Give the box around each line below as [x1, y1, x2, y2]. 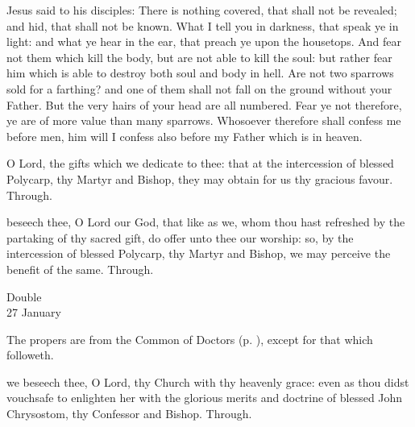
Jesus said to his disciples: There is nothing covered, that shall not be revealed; [6, 2, 397, 18]
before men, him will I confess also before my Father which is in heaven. [6, 127, 363, 144]
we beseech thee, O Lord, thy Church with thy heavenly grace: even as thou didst [6, 373, 409, 390]
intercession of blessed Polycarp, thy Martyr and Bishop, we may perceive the [6, 245, 391, 262]
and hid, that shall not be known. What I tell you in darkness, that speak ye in [6, 17, 399, 34]
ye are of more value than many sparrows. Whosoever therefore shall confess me [6, 112, 401, 129]
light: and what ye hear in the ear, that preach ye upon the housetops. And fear [6, 33, 401, 50]
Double [6, 288, 42, 305]
